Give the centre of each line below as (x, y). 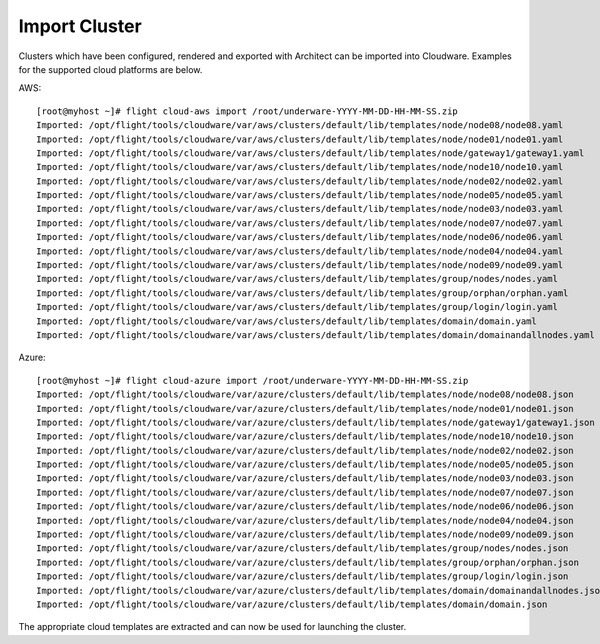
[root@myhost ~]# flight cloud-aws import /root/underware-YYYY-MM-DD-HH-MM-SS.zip (247, 111)
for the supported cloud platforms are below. (110, 69)
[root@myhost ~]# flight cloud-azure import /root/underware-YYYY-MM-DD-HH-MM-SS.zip (252, 380)
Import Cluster (80, 26)
